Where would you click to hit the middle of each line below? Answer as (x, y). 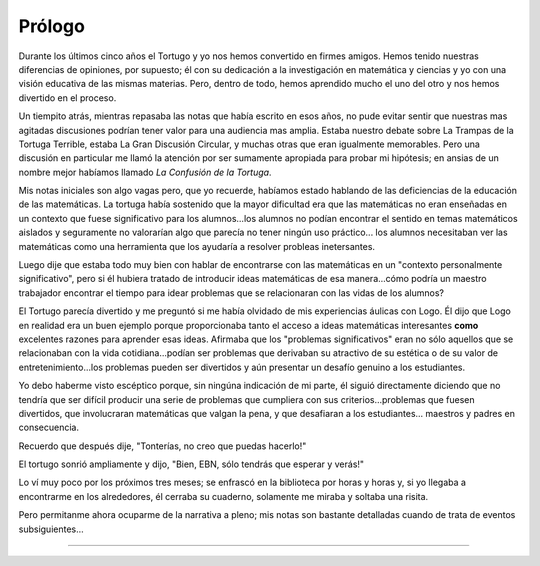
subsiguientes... (51, 529)
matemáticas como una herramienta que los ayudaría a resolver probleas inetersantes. (196, 246)
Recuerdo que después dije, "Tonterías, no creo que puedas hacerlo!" (162, 446)
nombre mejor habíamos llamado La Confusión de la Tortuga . (145, 172)
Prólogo (51, 26)
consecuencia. (49, 427)
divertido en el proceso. (67, 97)
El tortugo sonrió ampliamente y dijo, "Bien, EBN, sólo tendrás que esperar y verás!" (191, 464)
